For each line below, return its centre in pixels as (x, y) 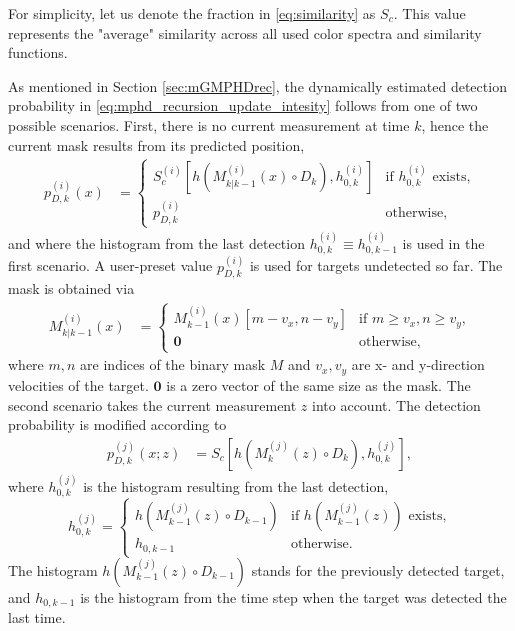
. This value (429, 13)
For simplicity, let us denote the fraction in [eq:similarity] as (192, 13)
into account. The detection (396, 404)
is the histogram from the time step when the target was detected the (293, 597)
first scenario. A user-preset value (110, 265)
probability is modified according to (117, 424)
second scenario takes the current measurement (152, 404)
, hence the (455, 124)
